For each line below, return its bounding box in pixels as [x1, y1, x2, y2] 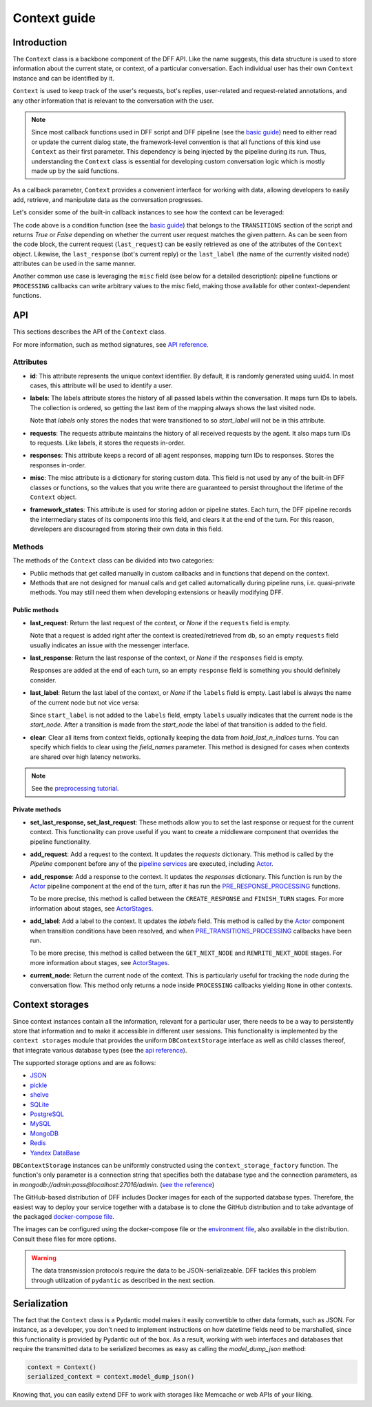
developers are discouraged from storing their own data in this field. [30, 525, 223, 534]
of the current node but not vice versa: [30, 698, 140, 707]
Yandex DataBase [30, 1148, 81, 1157]
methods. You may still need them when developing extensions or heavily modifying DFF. [30, 588, 284, 596]
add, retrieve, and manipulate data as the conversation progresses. [12, 195, 203, 203]
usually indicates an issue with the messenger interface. [30, 641, 189, 649]
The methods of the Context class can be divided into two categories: [12, 556, 214, 565]
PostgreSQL [30, 1110, 65, 1118]
